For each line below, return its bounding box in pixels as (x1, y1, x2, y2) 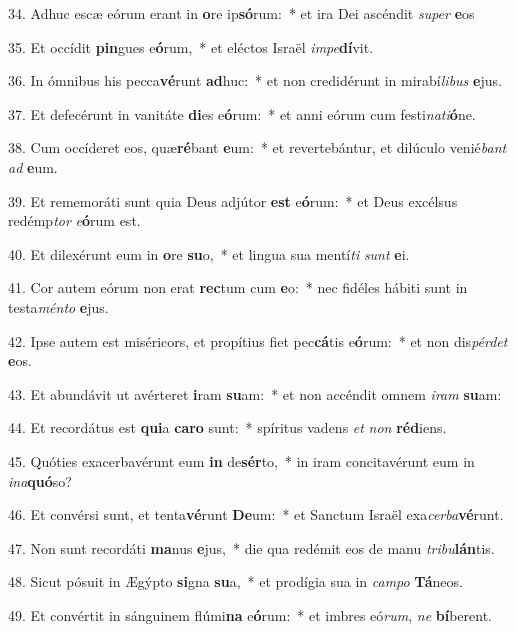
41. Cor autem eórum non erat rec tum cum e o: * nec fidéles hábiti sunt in (8, 277, 468, 298)
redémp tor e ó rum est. (8, 210, 141, 231)
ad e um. (8, 156, 58, 177)
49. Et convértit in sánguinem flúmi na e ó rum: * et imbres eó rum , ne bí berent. (8, 604, 492, 625)
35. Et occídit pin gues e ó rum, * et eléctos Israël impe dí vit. (8, 36, 374, 57)
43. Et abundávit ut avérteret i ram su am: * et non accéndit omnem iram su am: (8, 383, 502, 404)
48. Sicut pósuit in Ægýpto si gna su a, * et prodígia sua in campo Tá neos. (8, 571, 463, 592)
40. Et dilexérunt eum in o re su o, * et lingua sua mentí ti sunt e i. (8, 243, 410, 264)
